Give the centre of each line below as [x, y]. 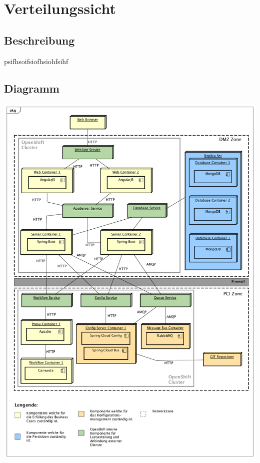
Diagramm [32, 88]
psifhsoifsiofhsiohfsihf [36, 61]
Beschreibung [39, 40]
